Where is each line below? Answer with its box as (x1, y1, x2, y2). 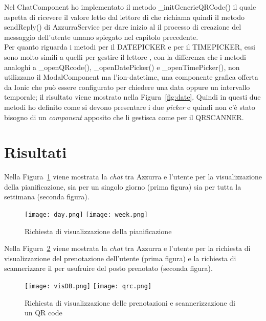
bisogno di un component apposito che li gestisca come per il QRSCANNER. (4, 111, 244, 122)
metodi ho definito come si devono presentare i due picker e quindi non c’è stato (4, 101, 255, 112)
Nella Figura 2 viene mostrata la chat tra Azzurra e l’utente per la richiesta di (4, 243, 251, 254)
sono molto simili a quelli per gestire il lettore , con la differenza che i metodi (4, 51, 246, 62)
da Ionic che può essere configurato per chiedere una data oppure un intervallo (4, 81, 250, 92)
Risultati (4, 142, 67, 163)
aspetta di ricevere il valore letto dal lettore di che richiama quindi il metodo (4, 11, 245, 22)
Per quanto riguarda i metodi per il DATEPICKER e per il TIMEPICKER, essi (4, 41, 255, 52)
